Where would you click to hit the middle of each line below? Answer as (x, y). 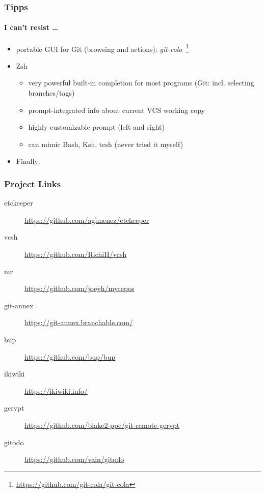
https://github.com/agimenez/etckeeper (87, 220)
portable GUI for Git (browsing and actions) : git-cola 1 (102, 48)
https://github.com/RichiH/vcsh (76, 254)
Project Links (33, 183)
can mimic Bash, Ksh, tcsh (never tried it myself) (106, 144)
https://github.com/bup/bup (70, 356)
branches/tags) (51, 93)
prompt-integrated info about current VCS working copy (116, 110)
